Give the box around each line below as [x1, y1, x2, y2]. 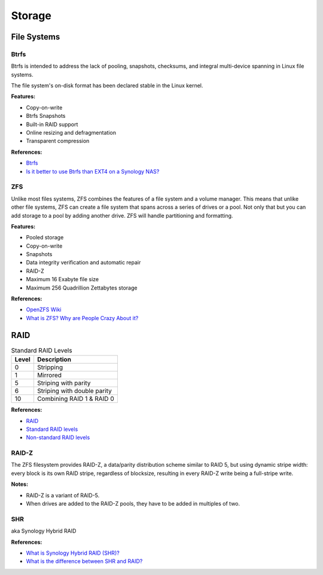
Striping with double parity [36, 387, 112, 395]
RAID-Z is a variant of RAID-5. [26, 491, 100, 499]
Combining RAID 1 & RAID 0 [36, 395, 114, 403]
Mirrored [36, 371, 62, 379]
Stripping [36, 363, 63, 372]
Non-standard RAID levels [26, 434, 90, 441]
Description [36, 355, 72, 364]
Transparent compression [26, 138, 90, 145]
